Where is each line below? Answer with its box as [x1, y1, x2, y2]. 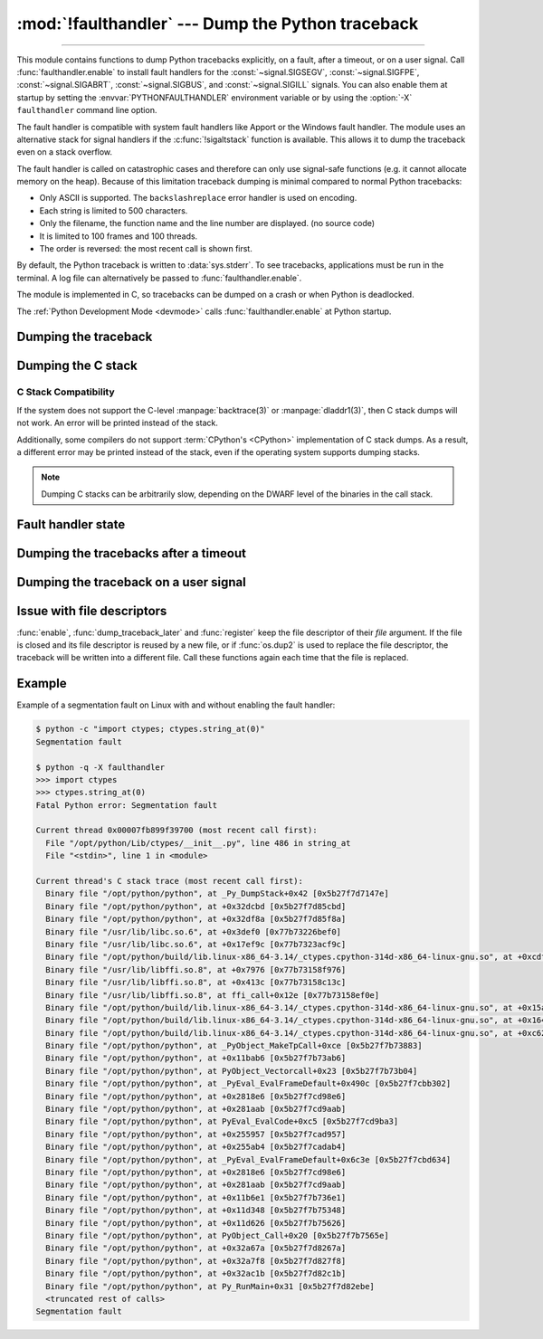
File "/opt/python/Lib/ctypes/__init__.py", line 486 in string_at [45, 838, 351, 848]
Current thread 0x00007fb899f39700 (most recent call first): [35, 825, 318, 836]
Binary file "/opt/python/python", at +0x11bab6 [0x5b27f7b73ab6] [45, 1053, 347, 1063]
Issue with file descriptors [16, 603, 167, 619]
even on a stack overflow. [16, 147, 113, 157]
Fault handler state [16, 517, 126, 532]
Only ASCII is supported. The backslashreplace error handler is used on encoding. [39, 193, 357, 204]
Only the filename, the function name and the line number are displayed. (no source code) [39, 218, 376, 229]
